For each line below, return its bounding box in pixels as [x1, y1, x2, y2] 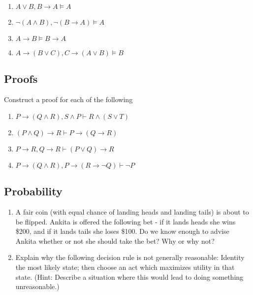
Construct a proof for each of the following [4, 94, 133, 105]
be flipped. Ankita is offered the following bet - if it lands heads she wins [15, 216, 236, 226]
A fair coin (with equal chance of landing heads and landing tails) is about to [15, 207, 249, 217]
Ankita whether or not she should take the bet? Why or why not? [15, 235, 215, 246]
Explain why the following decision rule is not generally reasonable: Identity [15, 252, 245, 262]
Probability [4, 184, 63, 199]
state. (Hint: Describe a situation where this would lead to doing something [15, 271, 244, 282]
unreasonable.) [15, 281, 60, 292]
